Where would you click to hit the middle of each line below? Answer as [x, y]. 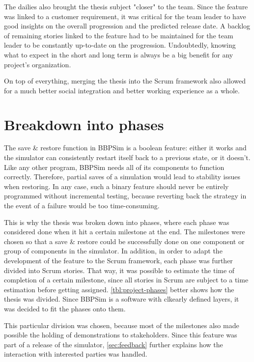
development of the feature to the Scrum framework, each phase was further [118, 260]
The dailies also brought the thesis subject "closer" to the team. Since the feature [126, 6]
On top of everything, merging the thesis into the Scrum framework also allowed [125, 81]
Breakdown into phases [84, 124]
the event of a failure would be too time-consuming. [82, 206]
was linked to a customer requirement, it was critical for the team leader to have [125, 16]
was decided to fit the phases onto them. [65, 308]
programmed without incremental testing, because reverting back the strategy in [125, 196]
